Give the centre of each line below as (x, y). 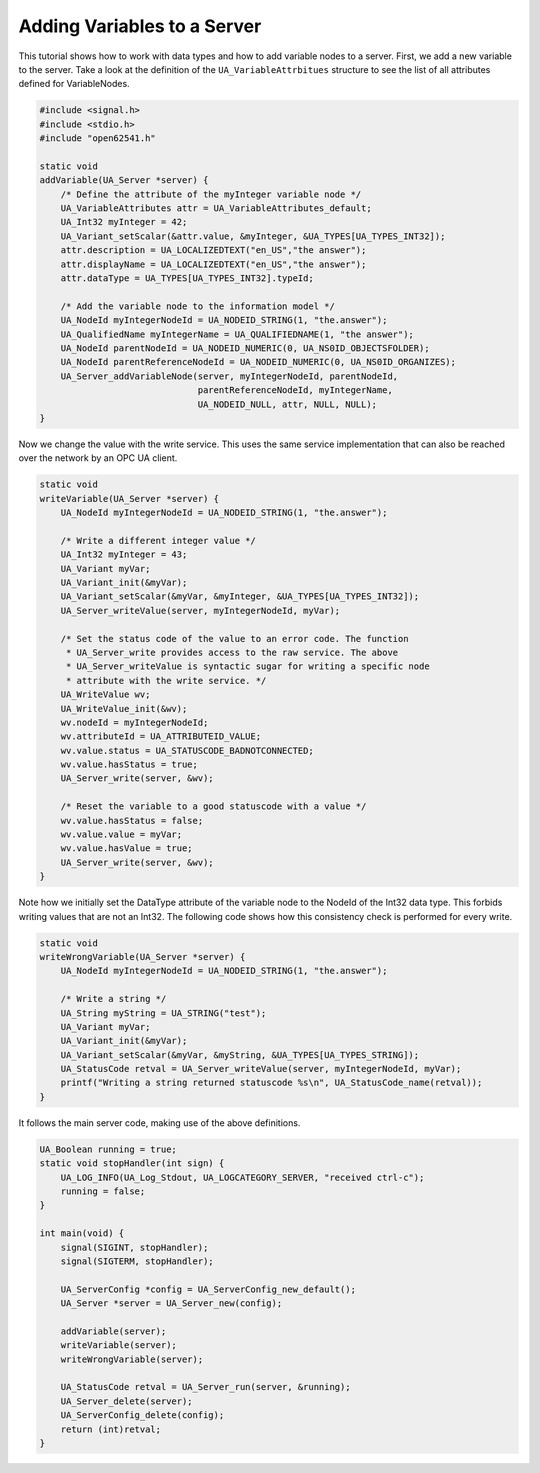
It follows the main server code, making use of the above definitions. (159, 1122)
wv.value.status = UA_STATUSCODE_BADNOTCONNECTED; (187, 750)
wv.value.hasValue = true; (127, 848)
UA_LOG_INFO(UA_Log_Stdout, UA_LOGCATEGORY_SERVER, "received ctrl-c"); (242, 1177)
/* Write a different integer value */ (158, 540)
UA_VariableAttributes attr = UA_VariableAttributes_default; (216, 208)
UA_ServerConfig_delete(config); (142, 1415)
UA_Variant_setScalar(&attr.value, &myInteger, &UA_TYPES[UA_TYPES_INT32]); (253, 236)
